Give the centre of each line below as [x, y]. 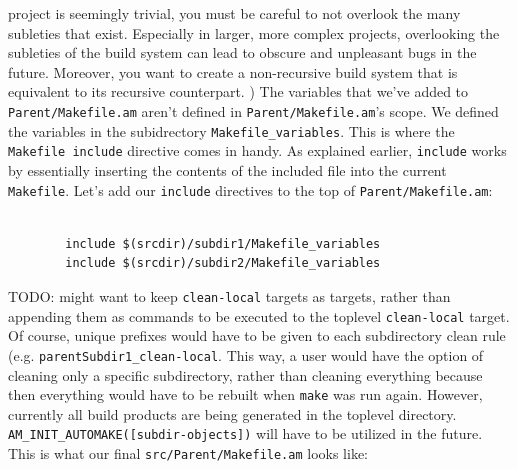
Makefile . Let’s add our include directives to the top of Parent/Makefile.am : [250, 189]
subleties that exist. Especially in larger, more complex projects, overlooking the [254, 32]
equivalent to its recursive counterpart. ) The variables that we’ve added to [238, 91]
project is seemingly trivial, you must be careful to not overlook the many [234, 13]
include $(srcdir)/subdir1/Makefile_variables [223, 243]
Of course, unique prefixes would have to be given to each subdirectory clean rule [257, 335]
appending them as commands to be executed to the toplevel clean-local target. [259, 315]
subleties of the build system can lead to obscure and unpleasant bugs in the [242, 52]
